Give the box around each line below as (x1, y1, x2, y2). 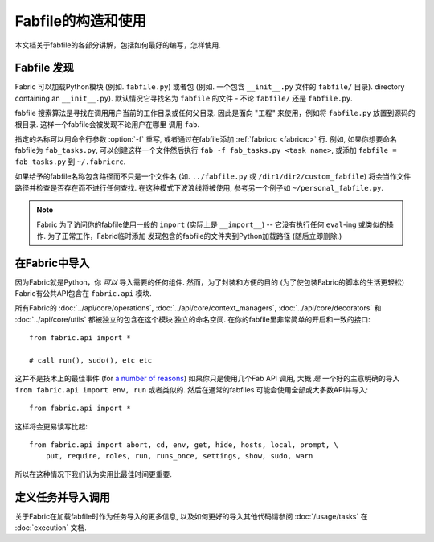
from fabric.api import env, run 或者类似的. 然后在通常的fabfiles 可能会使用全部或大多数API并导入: (14, 384, 369, 394)
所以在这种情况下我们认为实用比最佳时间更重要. (14, 469, 173, 478)
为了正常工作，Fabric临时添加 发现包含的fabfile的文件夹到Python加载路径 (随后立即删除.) (47, 231, 342, 240)
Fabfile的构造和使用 (14, 12, 147, 30)
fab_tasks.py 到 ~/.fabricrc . (14, 157, 126, 166)
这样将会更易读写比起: (14, 421, 88, 431)
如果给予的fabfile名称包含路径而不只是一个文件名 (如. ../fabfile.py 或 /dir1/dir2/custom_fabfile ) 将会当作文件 (14, 171, 411, 181)
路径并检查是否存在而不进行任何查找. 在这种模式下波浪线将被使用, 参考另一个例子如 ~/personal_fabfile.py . (14, 183, 383, 192)
